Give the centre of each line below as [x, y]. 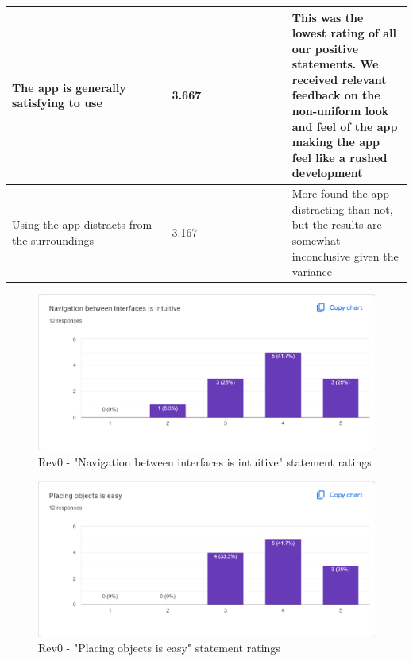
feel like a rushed [340, 157]
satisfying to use [57, 103]
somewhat [316, 240]
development [327, 173]
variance [312, 271]
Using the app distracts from [82, 224]
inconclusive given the [345, 255]
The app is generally [69, 87]
